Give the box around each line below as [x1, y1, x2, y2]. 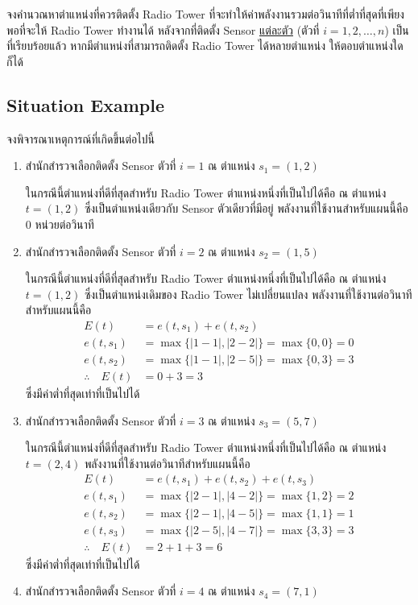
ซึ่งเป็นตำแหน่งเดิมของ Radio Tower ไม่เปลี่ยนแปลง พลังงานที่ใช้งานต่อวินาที [84, 285, 412, 302]
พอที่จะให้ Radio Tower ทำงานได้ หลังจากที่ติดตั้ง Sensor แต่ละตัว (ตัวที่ [6, 21, 320, 38]
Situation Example [6, 92, 164, 117]
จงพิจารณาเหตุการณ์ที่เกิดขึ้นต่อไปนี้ [6, 130, 155, 147]
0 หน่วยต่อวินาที [25, 215, 94, 232]
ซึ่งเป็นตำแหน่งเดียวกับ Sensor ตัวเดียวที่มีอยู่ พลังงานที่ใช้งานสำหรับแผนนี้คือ [84, 200, 408, 217]
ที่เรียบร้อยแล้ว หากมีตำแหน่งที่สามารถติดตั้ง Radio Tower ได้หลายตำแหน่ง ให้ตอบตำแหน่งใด [6, 37, 404, 54]
